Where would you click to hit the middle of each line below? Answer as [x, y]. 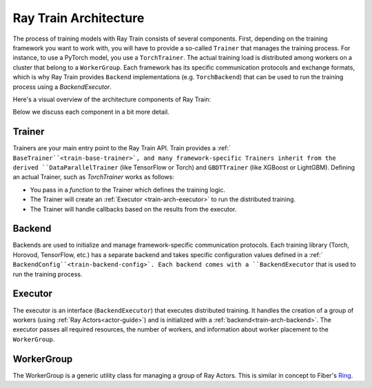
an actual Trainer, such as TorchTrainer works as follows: [94, 177]
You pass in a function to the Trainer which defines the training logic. [127, 190]
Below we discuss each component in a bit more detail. [91, 112]
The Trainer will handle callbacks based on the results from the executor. [133, 209]
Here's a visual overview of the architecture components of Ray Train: [112, 99]
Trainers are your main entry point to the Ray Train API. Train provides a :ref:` [122, 148]
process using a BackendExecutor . [62, 87]
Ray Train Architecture [79, 18]
